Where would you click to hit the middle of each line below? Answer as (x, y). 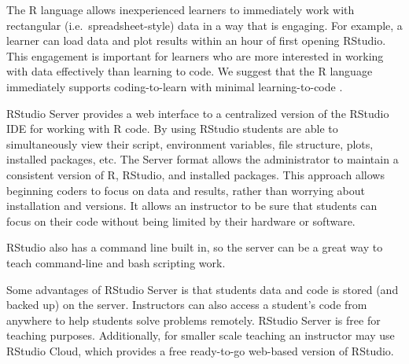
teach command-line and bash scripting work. (116, 262)
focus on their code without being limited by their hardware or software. (181, 221)
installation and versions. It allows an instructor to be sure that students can (192, 206)
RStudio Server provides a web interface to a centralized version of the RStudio (198, 113)
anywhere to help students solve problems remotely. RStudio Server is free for (193, 320)
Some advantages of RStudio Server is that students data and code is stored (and (203, 289)
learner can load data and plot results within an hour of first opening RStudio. (196, 40)
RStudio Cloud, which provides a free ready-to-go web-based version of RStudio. (200, 350)
